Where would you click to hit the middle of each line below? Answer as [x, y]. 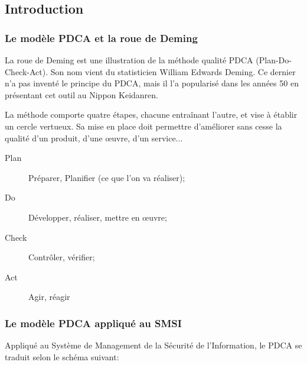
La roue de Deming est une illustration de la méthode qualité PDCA [129, 60]
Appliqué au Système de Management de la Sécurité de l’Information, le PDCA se [153, 345]
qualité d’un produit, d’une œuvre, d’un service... [94, 138]
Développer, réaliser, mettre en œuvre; [98, 217]
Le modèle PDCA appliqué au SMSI [93, 323]
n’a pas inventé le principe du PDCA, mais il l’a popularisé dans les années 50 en [152, 83]
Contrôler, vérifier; [62, 257]
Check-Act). [27, 71]
